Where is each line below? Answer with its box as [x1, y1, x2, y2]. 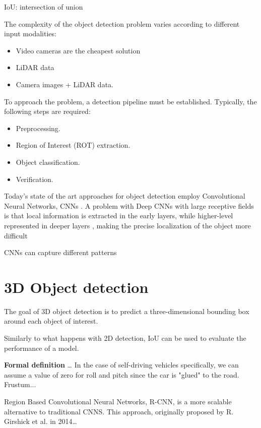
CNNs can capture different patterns [4, 247, 117, 258]
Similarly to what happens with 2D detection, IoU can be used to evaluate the [4, 333, 246, 343]
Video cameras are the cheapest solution [16, 45, 141, 55]
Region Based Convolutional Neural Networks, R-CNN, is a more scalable [4, 396, 232, 406]
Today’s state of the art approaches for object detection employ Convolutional [4, 191, 245, 201]
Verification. [16, 173, 53, 184]
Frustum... [4, 379, 36, 390]
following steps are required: [4, 106, 91, 116]
